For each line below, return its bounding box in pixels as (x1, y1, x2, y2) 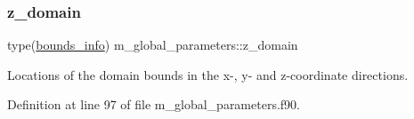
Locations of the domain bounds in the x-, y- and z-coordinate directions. (7, 65, 409, 83)
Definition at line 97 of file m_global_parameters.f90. (7, 95, 300, 114)
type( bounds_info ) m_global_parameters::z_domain (7, 36, 298, 54)
